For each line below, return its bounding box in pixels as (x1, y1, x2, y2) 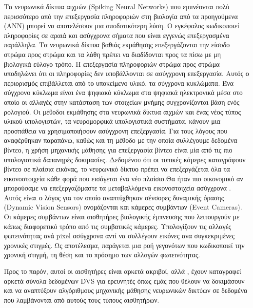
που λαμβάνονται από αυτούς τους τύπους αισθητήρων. (4, 294, 159, 305)
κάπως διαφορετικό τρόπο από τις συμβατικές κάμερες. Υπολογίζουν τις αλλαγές (4, 221, 232, 231)
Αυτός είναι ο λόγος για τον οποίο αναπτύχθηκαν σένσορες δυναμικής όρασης (4, 192, 224, 202)
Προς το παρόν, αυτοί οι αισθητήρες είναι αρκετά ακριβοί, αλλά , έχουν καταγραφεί (4, 266, 241, 276)
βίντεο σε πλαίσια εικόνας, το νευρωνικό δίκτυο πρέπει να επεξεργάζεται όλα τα (4, 164, 230, 174)
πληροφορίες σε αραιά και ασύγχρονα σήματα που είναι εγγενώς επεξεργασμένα (4, 30, 230, 40)
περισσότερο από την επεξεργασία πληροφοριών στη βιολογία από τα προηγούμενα (4, 11, 238, 21)
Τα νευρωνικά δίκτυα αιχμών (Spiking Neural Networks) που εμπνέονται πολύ (4, 1, 230, 11)
